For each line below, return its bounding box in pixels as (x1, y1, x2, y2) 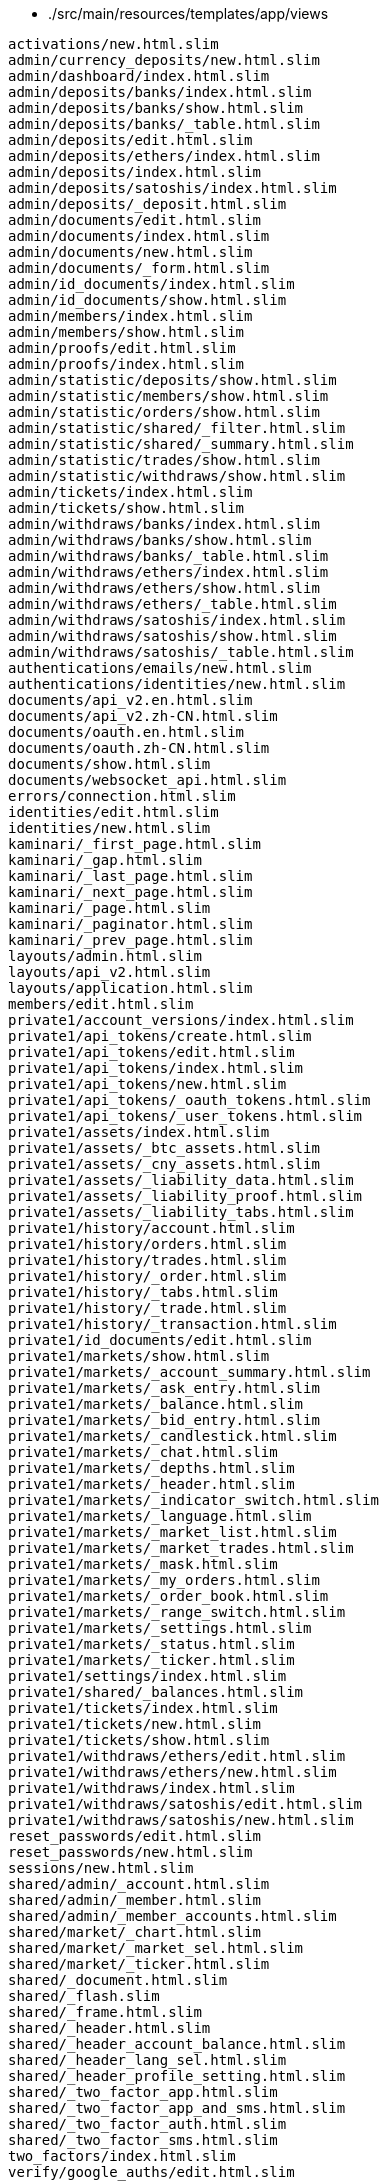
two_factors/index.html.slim (8, 2148, 236, 2164)
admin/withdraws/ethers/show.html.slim (8, 580, 320, 596)
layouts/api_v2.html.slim (8, 964, 211, 980)
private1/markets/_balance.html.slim (8, 1396, 304, 1412)
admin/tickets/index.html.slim (8, 484, 253, 500)
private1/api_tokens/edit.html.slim (8, 1044, 295, 1060)
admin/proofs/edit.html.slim (8, 340, 236, 356)
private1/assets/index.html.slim (8, 1124, 270, 1140)
